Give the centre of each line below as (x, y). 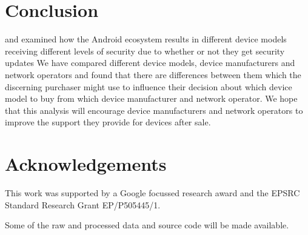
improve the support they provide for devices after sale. (108, 122)
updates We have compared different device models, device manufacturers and (150, 63)
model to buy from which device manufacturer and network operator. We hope (151, 98)
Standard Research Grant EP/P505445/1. (83, 204)
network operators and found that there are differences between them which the (153, 74)
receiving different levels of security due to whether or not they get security (145, 51)
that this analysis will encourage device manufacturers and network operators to (154, 110)
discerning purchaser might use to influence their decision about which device (149, 86)
